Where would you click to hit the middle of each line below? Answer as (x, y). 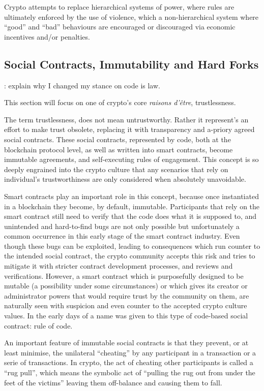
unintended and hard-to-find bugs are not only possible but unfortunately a (122, 226)
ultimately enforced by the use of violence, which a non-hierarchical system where (131, 17)
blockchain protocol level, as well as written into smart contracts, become (119, 149)
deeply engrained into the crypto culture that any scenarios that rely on (116, 169)
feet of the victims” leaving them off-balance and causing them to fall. (113, 382)
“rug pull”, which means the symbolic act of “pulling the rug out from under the (130, 372)
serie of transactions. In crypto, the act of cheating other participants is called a (129, 362)
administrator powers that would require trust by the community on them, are (127, 295)
